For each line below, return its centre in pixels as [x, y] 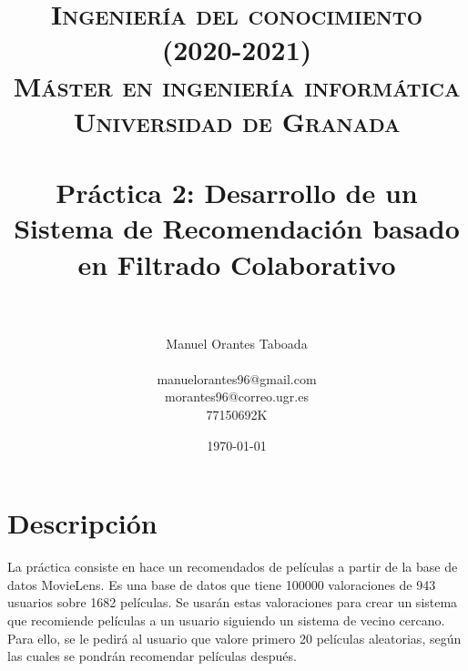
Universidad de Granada [237, 121]
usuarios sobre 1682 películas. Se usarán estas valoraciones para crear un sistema [233, 602]
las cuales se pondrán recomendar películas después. [152, 656]
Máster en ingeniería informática [237, 85]
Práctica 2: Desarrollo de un [237, 193]
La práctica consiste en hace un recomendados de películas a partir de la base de [233, 567]
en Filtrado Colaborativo [237, 264]
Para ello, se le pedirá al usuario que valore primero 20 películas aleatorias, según [234, 638]
